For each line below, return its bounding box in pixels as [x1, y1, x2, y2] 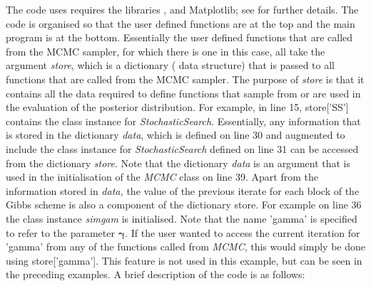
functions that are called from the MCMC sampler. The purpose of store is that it [6, 71, 365, 86]
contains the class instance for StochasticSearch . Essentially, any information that [6, 113, 361, 128]
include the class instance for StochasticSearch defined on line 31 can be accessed [6, 141, 359, 156]
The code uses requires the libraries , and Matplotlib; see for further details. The [6, 2, 359, 16]
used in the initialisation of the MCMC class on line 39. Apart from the [6, 169, 318, 184]
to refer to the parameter [6, 225, 115, 240]
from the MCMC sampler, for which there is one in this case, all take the [6, 43, 325, 58]
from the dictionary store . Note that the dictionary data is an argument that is [6, 155, 351, 170]
